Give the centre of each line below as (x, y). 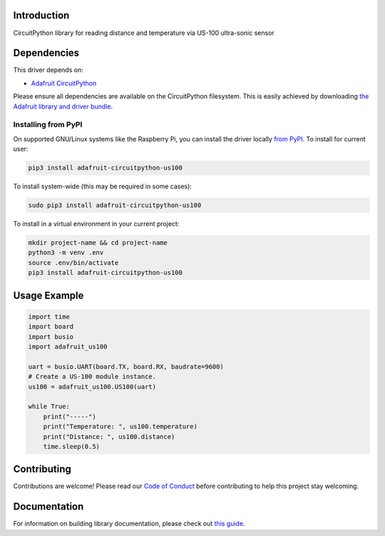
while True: (49, 406)
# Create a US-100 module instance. (92, 377)
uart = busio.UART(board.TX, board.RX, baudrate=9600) (126, 366)
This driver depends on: (48, 70)
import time (49, 317)
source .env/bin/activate (73, 263)
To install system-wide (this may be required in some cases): (103, 186)
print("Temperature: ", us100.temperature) (120, 427)
